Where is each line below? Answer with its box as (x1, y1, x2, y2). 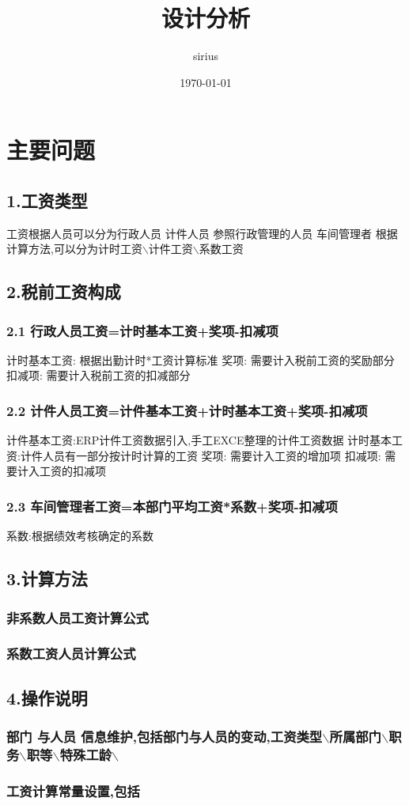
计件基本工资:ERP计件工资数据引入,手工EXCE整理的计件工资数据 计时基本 (6, 432, 392, 448)
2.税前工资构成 (6, 279, 121, 304)
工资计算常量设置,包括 (6, 780, 140, 800)
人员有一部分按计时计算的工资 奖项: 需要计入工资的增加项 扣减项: (42, 447, 381, 463)
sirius (192, 47, 219, 64)
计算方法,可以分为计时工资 (6, 240, 142, 257)
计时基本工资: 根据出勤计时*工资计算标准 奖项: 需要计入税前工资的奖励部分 (6, 351, 395, 368)
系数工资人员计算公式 (6, 644, 136, 663)
